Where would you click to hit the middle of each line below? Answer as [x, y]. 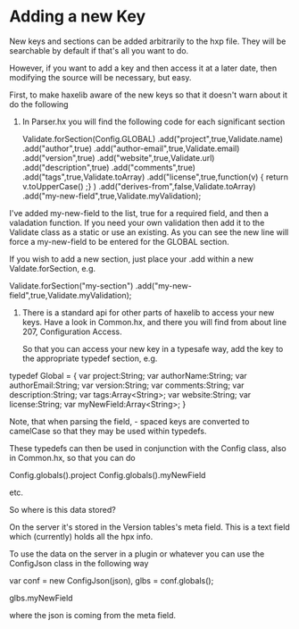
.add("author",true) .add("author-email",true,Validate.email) [131, 148]
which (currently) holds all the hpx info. [81, 536]
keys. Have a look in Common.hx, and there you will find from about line [154, 322]
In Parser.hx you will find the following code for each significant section [154, 122]
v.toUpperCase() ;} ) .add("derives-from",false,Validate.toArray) [139, 186]
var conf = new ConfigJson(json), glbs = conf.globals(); [112, 580]
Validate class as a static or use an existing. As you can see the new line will [149, 232]
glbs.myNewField [41, 598]
